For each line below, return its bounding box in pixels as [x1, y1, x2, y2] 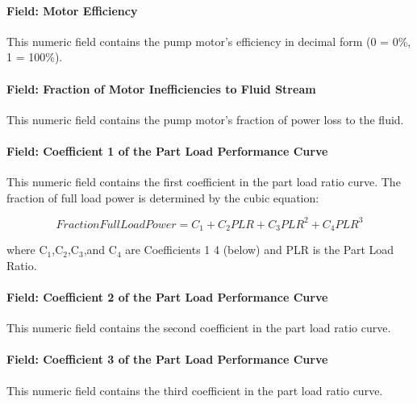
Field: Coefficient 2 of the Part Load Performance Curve [6, 289, 328, 306]
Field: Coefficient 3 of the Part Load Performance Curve [6, 351, 328, 368]
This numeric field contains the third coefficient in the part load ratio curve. [6, 381, 383, 398]
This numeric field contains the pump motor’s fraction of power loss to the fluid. [6, 110, 404, 127]
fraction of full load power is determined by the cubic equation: [6, 189, 319, 206]
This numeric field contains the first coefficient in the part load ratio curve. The [6, 173, 401, 190]
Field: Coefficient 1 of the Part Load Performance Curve [6, 142, 328, 159]
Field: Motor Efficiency [6, 2, 138, 19]
